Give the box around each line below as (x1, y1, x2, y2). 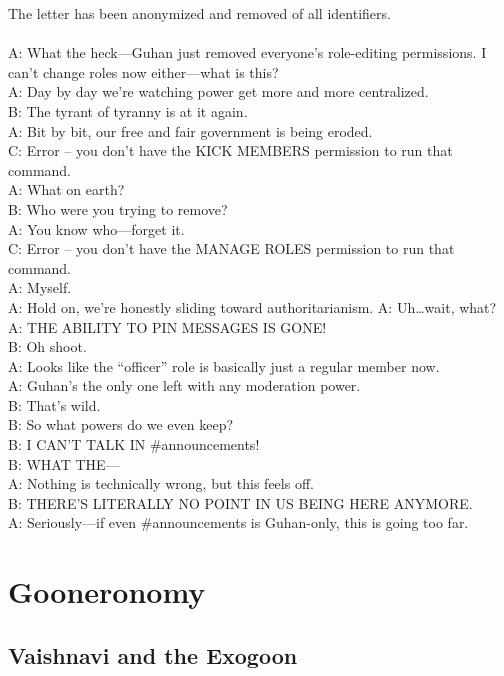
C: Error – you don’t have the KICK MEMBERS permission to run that (8, 140, 453, 161)
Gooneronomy (8, 571, 206, 612)
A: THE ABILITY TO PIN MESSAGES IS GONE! (8, 316, 327, 337)
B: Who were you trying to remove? (8, 198, 228, 219)
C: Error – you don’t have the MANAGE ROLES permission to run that (8, 238, 455, 259)
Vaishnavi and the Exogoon (8, 639, 298, 670)
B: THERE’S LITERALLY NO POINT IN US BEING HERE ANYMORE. (8, 492, 473, 513)
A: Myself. (8, 277, 72, 298)
